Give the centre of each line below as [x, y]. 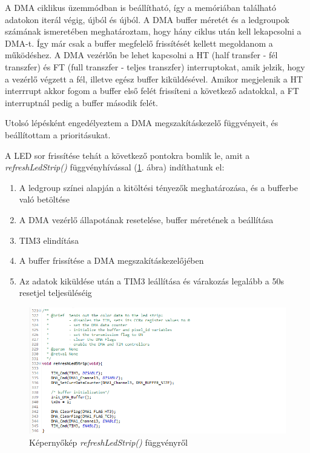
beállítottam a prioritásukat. [58, 134]
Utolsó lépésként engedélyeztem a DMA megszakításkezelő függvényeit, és [142, 123]
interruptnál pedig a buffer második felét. [82, 102]
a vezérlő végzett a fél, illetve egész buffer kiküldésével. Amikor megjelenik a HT [154, 79]
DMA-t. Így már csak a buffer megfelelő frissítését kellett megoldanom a [139, 43]
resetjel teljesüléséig [55, 293]
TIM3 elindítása [49, 240]
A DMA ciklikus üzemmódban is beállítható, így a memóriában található [141, 7]
